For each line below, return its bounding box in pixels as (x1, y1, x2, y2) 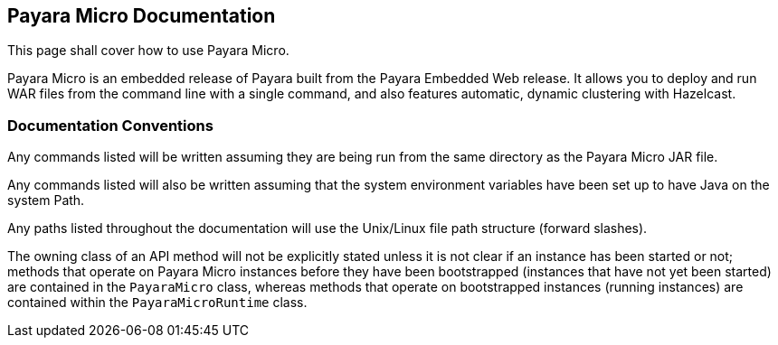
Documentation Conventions (7, 116, 213, 135)
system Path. (7, 192, 85, 209)
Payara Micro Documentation (7, 5, 276, 27)
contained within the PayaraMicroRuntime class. (7, 294, 308, 311)
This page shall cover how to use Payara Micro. (7, 42, 289, 59)
